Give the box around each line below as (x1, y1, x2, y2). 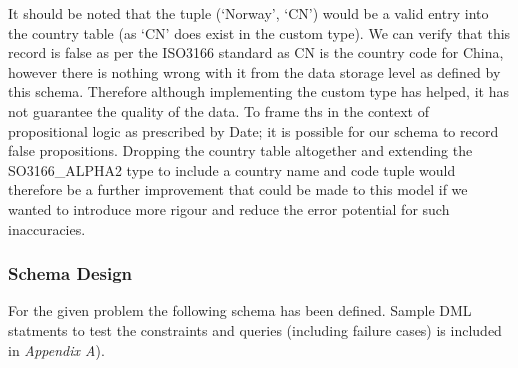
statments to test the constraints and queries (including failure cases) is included (8, 319, 502, 340)
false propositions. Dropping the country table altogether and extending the (8, 140, 473, 161)
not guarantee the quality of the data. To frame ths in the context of (8, 100, 429, 121)
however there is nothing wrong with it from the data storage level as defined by (8, 61, 501, 82)
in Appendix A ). (8, 339, 105, 360)
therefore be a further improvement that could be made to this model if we (8, 179, 468, 200)
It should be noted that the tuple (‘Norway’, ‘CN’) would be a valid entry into (8, 3, 489, 23)
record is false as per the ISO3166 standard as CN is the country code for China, (8, 42, 504, 63)
